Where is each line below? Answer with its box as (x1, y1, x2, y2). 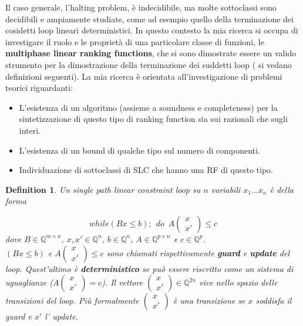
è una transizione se (173, 294, 245, 307)
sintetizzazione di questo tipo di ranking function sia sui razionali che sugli (19, 113, 288, 125)
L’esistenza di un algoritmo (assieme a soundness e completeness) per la (19, 101, 278, 113)
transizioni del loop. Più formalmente (5, 294, 139, 307)
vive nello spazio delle (199, 276, 278, 288)
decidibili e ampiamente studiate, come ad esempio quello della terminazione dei (5, 12, 294, 25)
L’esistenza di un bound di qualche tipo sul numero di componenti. (19, 144, 260, 156)
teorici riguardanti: (5, 81, 73, 94)
